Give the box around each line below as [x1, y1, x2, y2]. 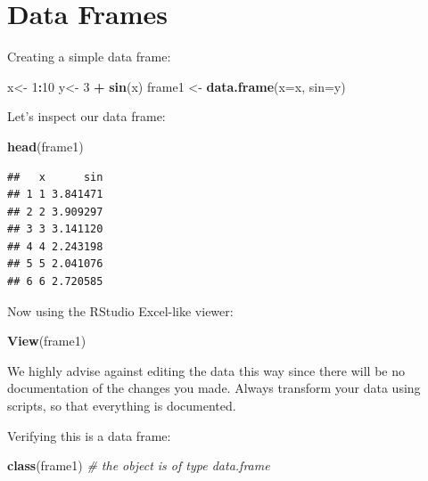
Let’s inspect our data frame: [7, 107, 166, 126]
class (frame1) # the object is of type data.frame [7, 456, 270, 475]
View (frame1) [7, 331, 86, 350]
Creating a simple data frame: [7, 47, 171, 66]
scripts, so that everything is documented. [7, 396, 236, 415]
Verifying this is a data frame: [7, 426, 171, 444]
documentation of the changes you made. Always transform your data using [7, 379, 421, 397]
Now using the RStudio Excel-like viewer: [7, 301, 234, 320]
